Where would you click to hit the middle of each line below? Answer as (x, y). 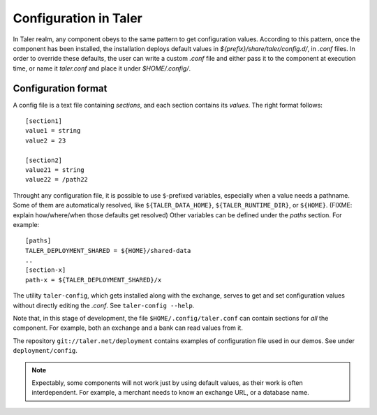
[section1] (44, 121)
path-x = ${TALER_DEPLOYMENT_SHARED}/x (94, 280)
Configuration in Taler (77, 18)
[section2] (44, 160)
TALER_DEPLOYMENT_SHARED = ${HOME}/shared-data (108, 250)
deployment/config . (45, 351)
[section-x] (46, 270)
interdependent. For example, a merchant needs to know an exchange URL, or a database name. (171, 393)
